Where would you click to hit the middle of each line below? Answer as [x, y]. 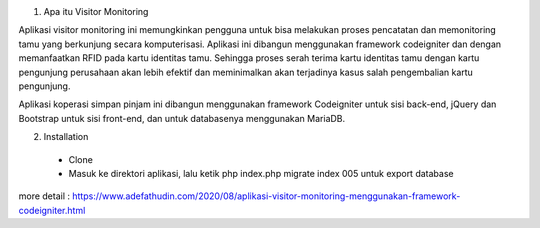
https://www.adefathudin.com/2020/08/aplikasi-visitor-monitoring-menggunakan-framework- [266, 196]
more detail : [44, 196]
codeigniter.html [52, 210]
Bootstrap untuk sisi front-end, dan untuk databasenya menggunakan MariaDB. [182, 118]
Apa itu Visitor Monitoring [96, 11]
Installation [66, 137]
